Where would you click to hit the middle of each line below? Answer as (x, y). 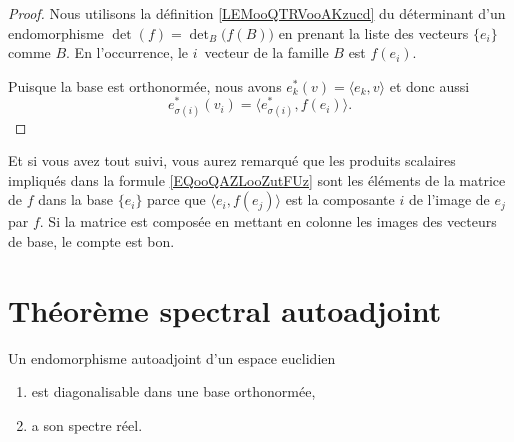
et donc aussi (429, 85)
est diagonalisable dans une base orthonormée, (173, 391)
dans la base (76, 199)
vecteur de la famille (266, 52)
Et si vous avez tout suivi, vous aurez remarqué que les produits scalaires (232, 160)
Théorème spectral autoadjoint (225, 309)
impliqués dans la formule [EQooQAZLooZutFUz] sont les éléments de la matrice (257, 179)
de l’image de (449, 199)
